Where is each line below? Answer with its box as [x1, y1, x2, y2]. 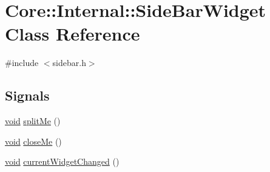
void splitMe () [5, 114, 61, 127]
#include [5, 56, 39, 69]
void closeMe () [5, 134, 62, 147]
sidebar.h [52, 56, 86, 69]
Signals [5, 86, 50, 105]
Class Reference [5, 21, 140, 46]
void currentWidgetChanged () [5, 155, 120, 168]
